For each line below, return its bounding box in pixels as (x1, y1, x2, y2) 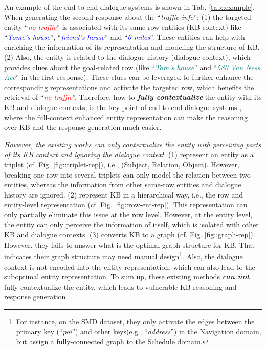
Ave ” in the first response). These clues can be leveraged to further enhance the (4, 72, 254, 82)
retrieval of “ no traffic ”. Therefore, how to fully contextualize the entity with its (4, 92, 262, 102)
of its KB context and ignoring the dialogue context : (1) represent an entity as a (4, 149, 254, 160)
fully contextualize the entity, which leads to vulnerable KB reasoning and (4, 281, 237, 292)
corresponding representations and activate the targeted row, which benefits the (4, 81, 254, 92)
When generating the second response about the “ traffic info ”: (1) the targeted (4, 11, 251, 22)
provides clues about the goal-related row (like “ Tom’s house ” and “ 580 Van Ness (4, 61, 260, 72)
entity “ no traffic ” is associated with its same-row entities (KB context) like (4, 21, 241, 32)
